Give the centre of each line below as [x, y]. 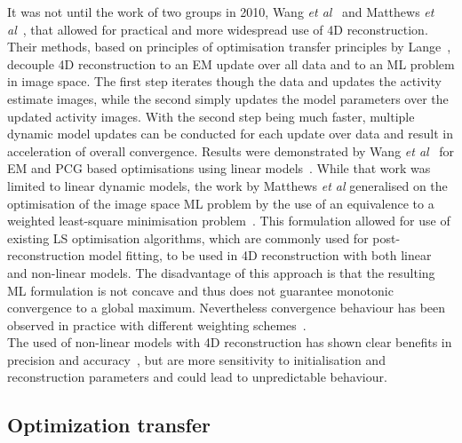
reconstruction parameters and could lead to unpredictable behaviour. [197, 377]
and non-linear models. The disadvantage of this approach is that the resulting [221, 272]
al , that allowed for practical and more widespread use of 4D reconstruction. [218, 29]
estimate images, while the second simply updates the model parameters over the [228, 98]
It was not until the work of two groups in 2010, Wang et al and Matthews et [221, 12]
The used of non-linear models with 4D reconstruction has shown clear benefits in [230, 342]
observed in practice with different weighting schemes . [157, 324]
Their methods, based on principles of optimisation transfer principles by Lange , [229, 47]
